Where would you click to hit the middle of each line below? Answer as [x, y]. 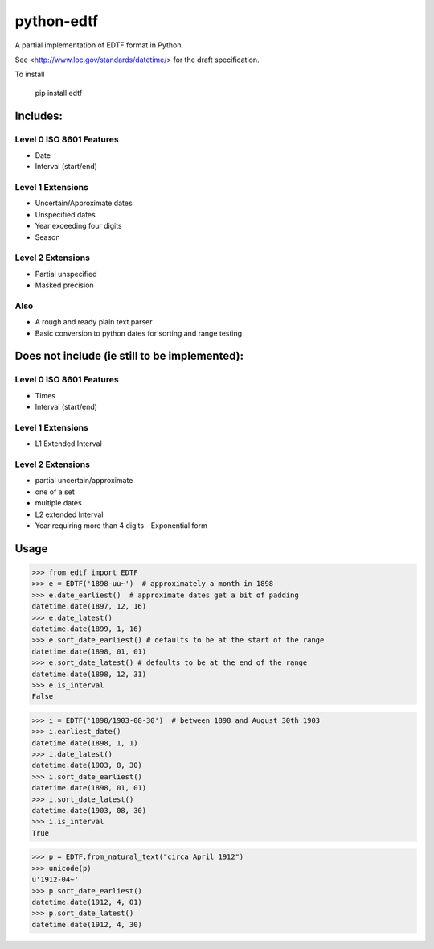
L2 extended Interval [69, 514]
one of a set [55, 492]
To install [30, 74]
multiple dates [58, 503]
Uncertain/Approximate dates [84, 203]
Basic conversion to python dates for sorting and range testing [139, 333]
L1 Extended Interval [68, 444]
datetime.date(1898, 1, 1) [85, 743]
